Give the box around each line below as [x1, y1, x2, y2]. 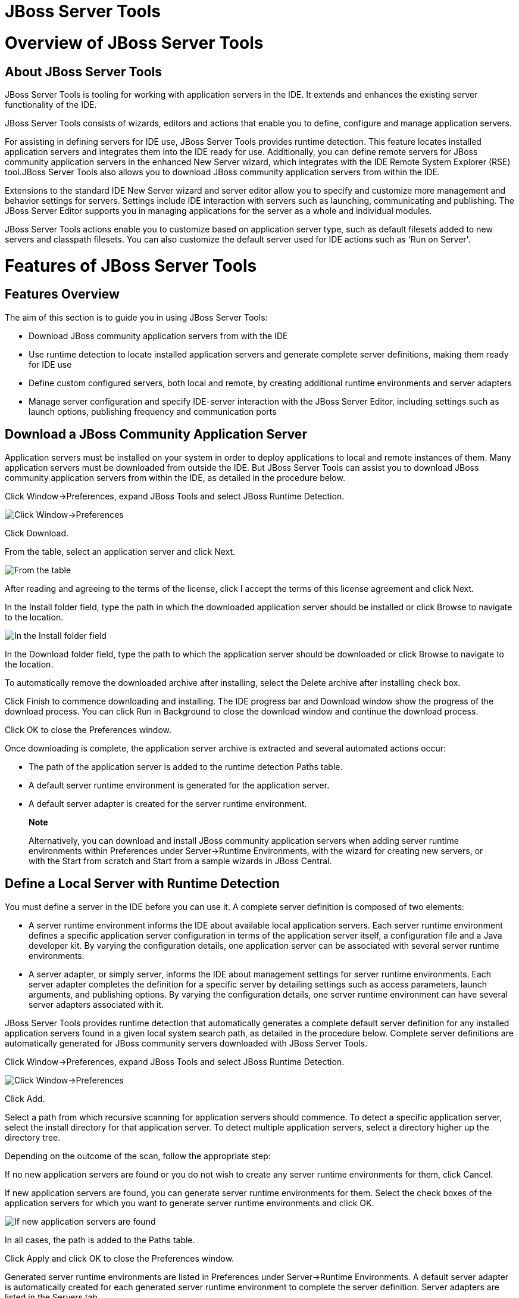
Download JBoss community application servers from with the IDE [29, 330, 288, 341]
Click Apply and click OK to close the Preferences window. [5, 1253, 235, 1263]
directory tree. [5, 1132, 61, 1142]
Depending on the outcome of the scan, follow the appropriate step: [5, 1150, 271, 1161]
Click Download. [5, 527, 68, 538]
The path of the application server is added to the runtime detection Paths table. [29, 761, 343, 772]
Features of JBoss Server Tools [5, 255, 257, 276]
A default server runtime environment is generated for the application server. [29, 780, 330, 790]
